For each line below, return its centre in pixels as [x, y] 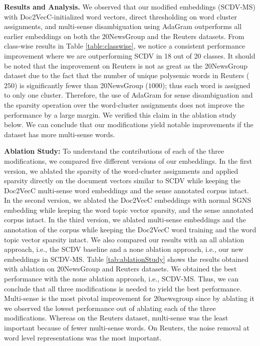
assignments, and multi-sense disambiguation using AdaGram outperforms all [123, 26]
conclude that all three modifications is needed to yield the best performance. [123, 288]
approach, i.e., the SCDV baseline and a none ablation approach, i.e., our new [124, 249]
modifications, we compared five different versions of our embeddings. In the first [128, 160]
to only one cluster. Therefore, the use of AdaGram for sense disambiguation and [128, 95]
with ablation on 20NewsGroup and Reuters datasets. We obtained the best [120, 269]
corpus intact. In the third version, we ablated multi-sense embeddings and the [125, 220]
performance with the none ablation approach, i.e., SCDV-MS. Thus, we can [121, 279]
